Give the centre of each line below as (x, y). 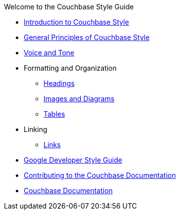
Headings (59, 83)
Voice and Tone (49, 53)
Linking (36, 129)
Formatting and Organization (70, 68)
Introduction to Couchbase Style (76, 22)
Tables (54, 114)
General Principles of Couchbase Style (87, 37)
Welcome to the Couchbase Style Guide (69, 7)
